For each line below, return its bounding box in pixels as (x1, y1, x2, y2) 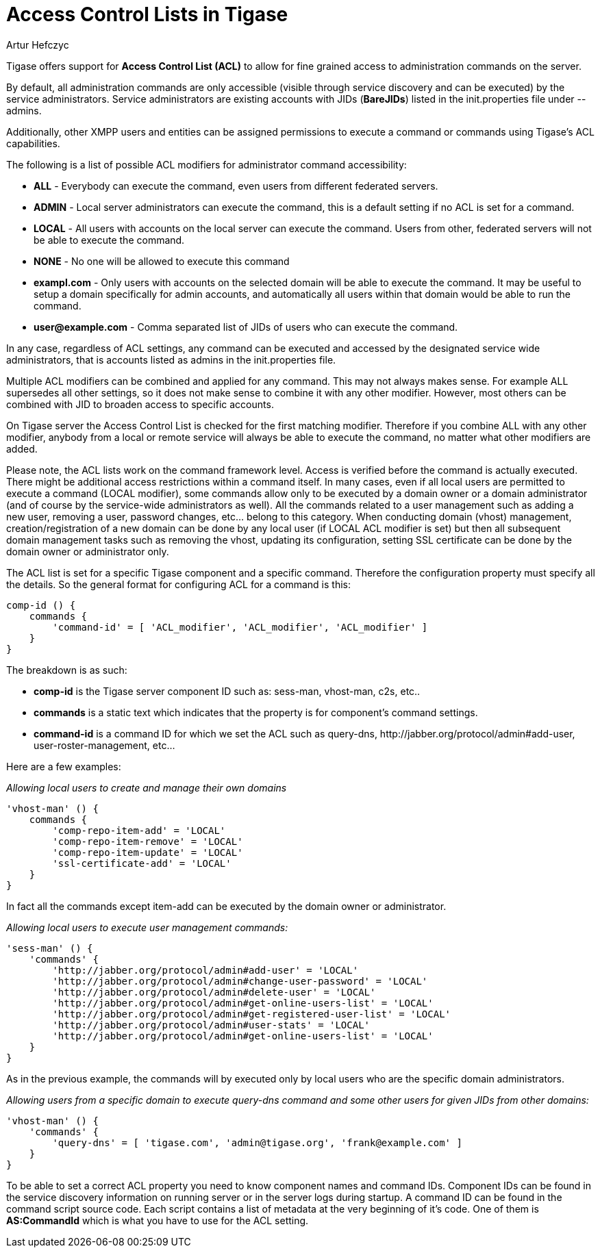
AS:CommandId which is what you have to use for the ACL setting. (6, 1214, 309, 1226)
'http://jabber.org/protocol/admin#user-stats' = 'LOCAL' (52, 1019, 371, 1030)
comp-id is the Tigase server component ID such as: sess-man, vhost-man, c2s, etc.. (34, 685, 421, 697)
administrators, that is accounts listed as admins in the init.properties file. (6, 353, 336, 366)
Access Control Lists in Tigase (6, 3, 288, 26)
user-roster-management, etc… (34, 739, 175, 751)
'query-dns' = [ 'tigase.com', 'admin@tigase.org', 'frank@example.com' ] (52, 1137, 462, 1148)
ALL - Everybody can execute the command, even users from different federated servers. (34, 179, 438, 192)
